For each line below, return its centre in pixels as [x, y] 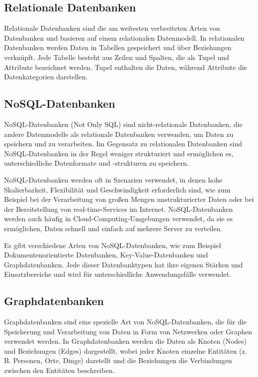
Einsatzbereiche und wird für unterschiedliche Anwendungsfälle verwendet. [118, 274]
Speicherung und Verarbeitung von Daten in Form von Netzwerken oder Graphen [128, 331]
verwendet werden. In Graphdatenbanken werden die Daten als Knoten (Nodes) [126, 341]
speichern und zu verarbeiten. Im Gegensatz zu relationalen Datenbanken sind [123, 144]
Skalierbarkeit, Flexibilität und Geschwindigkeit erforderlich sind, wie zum [117, 189]
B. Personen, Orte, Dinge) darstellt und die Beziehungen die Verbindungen [118, 360]
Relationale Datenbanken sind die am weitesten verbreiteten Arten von [112, 28]
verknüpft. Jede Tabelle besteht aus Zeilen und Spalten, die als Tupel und [117, 57]
